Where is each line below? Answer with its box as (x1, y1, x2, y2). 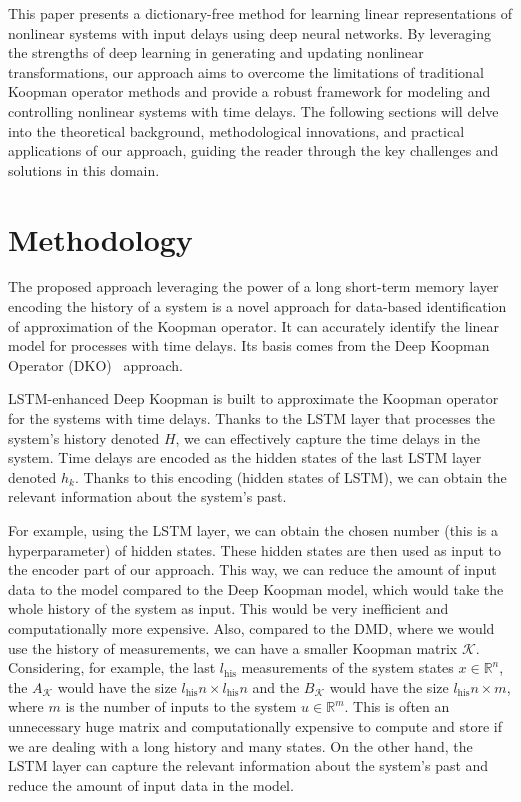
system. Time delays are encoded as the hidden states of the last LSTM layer (8, 447, 482, 468)
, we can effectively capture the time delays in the (175, 427, 481, 448)
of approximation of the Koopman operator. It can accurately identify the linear (8, 315, 500, 336)
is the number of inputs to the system (65, 696, 297, 717)
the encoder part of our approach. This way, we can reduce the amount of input (8, 559, 497, 580)
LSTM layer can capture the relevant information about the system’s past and (8, 755, 489, 776)
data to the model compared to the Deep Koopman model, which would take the (8, 578, 504, 599)
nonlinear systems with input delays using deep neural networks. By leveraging (8, 22, 492, 43)
